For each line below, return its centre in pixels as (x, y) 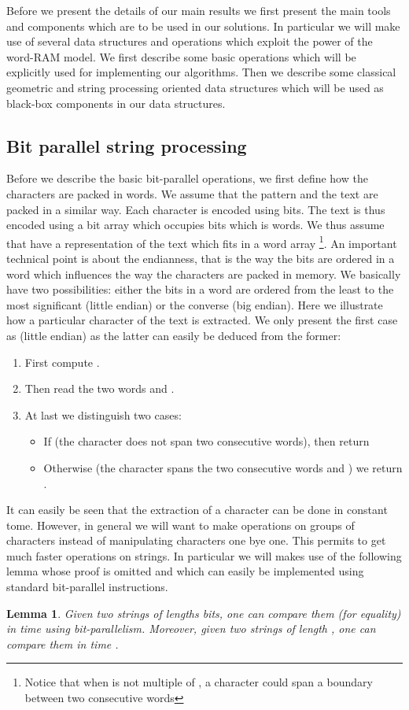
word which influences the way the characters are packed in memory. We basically (204, 274)
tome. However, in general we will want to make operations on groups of (181, 525)
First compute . (62, 362)
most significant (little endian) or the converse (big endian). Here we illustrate (195, 304)
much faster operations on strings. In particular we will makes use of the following (204, 555)
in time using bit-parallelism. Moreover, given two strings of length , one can (191, 629)
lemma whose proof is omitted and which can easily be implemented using (185, 571)
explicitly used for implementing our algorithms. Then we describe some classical (201, 72)
